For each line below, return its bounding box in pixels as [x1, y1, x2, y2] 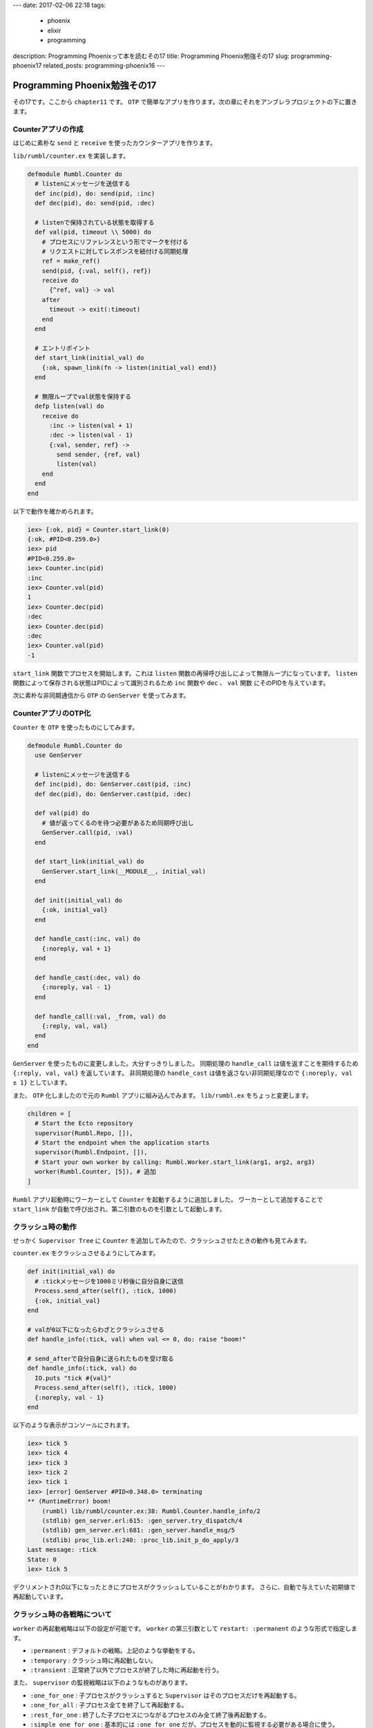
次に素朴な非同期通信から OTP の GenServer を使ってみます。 [12, 691, 190, 699]
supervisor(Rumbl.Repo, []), [35, 1129, 134, 1137]
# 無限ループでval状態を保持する [35, 393, 131, 400]
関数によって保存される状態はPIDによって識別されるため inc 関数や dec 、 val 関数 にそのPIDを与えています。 [12, 679, 329, 687]
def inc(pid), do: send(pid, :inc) [35, 189, 155, 197]
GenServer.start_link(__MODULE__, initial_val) [41, 867, 207, 875]
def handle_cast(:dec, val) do [35, 973, 141, 982]
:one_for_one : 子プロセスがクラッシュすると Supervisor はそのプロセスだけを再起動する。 [30, 1691, 300, 1700]
